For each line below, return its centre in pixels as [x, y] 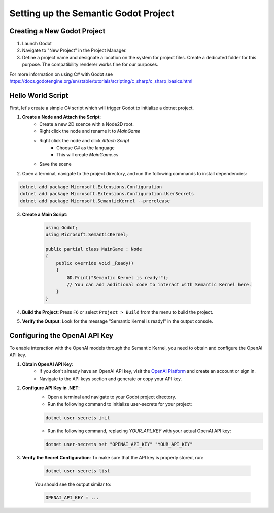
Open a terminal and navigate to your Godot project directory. [112, 397]
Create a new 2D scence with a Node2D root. [87, 124]
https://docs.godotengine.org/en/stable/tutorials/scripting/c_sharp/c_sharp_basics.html [101, 81]
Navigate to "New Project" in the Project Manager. [74, 50]
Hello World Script [39, 96]
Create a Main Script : [45, 214]
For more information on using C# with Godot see [61, 74]
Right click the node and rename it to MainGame [90, 131]
